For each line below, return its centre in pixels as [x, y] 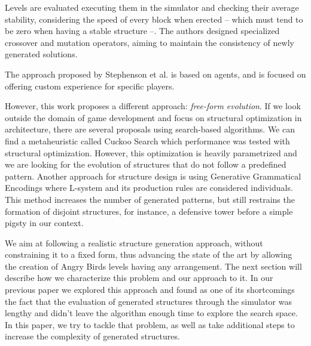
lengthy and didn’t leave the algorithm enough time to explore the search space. [151, 313]
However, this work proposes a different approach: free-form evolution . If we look [153, 106]
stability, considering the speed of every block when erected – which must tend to [154, 19]
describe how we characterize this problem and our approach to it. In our [139, 278]
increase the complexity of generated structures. [92, 336]
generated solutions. [41, 54]
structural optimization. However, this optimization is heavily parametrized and [151, 152]
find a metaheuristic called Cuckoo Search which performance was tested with [147, 140]
